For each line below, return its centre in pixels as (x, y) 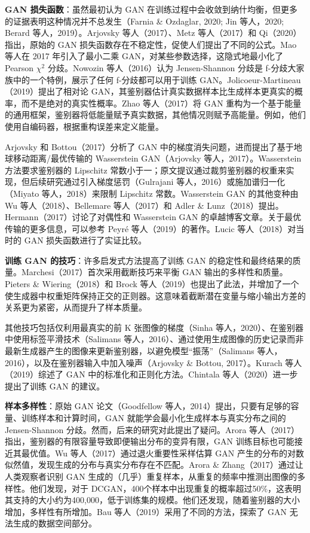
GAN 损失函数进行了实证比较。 (85, 240)
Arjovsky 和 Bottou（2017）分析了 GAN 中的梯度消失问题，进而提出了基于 (149, 146)
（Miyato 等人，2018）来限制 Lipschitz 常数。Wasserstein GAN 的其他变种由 (152, 193)
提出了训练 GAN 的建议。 (55, 386)
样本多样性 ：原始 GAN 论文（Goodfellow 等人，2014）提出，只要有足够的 (148, 406)
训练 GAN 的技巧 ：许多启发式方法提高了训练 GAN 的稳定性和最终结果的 (149, 260)
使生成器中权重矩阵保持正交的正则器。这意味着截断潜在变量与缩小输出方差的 (155, 295)
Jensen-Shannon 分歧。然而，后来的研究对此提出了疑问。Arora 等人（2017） (152, 429)
